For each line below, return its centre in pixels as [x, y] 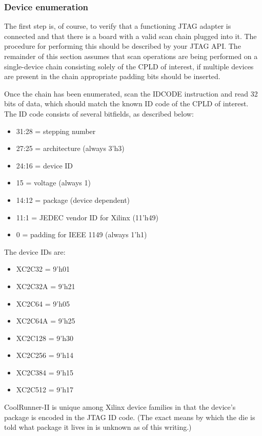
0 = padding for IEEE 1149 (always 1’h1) [82, 234]
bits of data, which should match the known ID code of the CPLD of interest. [126, 103]
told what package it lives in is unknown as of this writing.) [98, 427]
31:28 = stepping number [56, 131]
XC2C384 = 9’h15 [45, 372]
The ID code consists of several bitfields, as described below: [99, 113]
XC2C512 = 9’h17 [45, 390]
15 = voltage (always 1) [53, 183]
